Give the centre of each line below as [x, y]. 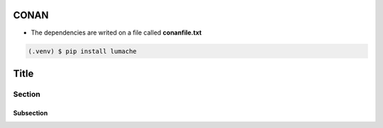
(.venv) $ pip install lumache [83, 51]
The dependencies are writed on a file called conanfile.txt [116, 33]
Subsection [30, 112]
